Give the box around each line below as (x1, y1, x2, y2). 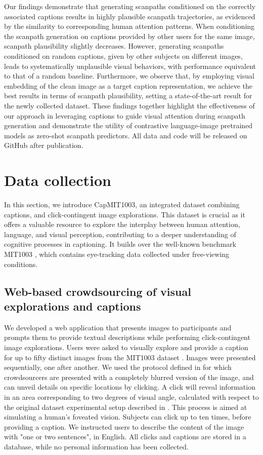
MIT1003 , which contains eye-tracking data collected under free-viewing (4, 249, 230, 259)
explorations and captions (4, 298, 141, 314)
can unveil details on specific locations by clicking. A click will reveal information (4, 382, 255, 392)
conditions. (4, 258, 38, 269)
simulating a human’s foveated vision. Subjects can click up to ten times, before (4, 411, 251, 422)
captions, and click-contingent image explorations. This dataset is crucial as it (4, 209, 245, 219)
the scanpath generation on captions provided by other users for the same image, (4, 30, 255, 41)
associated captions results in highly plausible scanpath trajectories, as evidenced (4, 11, 255, 21)
